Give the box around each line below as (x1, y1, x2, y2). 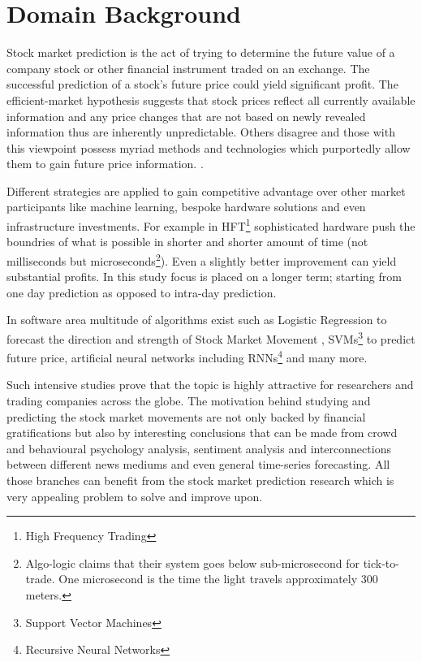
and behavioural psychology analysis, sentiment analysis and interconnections (6, 439, 391, 456)
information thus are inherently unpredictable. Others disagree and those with (6, 123, 395, 141)
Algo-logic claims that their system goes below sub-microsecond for (25, 554, 360, 571)
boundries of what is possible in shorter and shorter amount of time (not (6, 233, 368, 250)
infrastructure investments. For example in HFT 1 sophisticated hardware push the (6, 215, 416, 234)
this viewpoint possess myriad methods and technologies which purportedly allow (6, 139, 411, 156)
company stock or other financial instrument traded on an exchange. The (6, 59, 370, 76)
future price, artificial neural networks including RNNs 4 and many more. (6, 347, 368, 366)
